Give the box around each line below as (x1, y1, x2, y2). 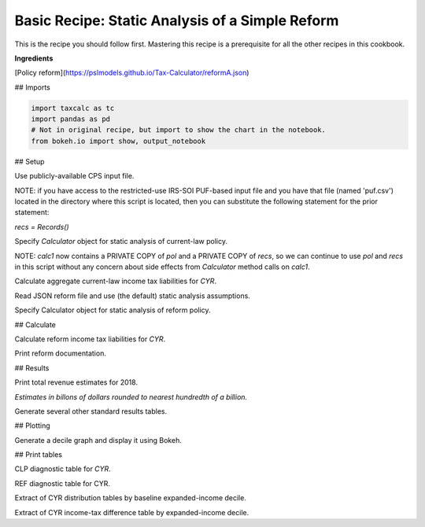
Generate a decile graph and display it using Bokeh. (14, 435, 183, 444)
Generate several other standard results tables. (14, 406, 168, 416)
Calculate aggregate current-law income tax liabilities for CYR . (14, 276, 216, 286)
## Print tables (14, 450, 63, 459)
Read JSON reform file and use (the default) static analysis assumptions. (14, 291, 251, 300)
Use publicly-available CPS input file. (14, 171, 135, 181)
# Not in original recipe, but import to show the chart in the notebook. (31, 126, 327, 135)
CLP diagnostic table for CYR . (14, 464, 112, 474)
